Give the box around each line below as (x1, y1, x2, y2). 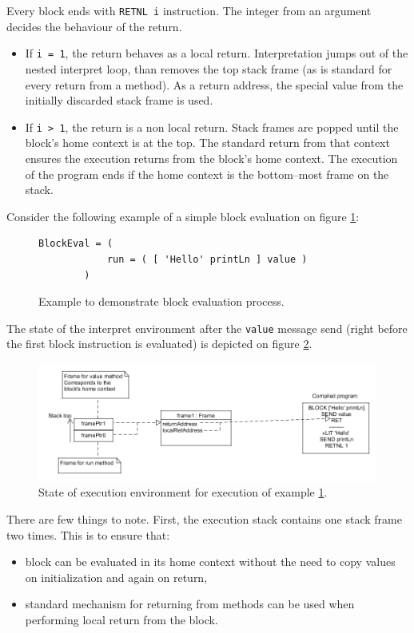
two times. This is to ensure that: (6, 526, 170, 543)
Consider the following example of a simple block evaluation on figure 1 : (6, 208, 360, 224)
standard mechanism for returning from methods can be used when (25, 595, 355, 612)
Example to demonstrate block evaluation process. (38, 293, 285, 310)
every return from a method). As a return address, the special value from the (25, 76, 404, 93)
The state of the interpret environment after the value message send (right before (6, 319, 408, 336)
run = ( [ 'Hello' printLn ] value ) (106, 253, 308, 265)
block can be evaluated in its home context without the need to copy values (25, 553, 396, 570)
